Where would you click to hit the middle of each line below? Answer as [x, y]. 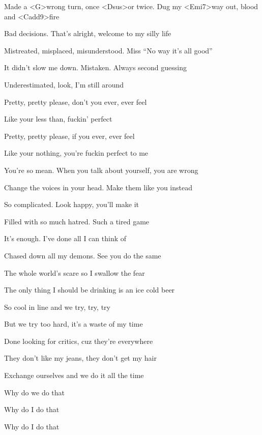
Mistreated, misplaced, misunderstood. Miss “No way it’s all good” [108, 50]
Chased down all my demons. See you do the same [83, 255]
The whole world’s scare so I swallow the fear [75, 272]
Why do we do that [34, 392]
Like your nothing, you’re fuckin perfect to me [76, 153]
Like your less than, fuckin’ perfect [58, 119]
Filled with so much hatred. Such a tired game [77, 221]
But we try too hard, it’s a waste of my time [74, 324]
